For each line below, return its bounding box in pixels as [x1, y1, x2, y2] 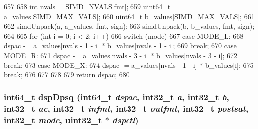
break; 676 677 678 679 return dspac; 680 [4, 69, 129, 80]
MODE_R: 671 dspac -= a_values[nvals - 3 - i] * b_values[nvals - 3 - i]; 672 [4, 50, 237, 60]
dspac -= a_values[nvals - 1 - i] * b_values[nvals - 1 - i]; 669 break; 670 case [4, 40, 237, 51]
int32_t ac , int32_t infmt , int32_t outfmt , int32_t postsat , [4, 102, 249, 114]
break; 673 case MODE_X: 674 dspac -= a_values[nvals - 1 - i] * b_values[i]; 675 [4, 60, 254, 70]
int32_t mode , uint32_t [4, 113, 102, 126]
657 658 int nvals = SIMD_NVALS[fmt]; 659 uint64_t [4, 1, 171, 11]
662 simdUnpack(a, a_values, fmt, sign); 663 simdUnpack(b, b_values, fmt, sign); [4, 21, 255, 31]
